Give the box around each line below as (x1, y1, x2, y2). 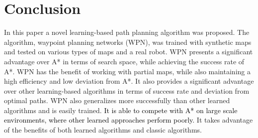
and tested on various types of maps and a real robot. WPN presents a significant (4, 46, 253, 57)
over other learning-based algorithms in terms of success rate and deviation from (4, 85, 250, 96)
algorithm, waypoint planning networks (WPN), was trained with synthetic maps (4, 36, 252, 47)
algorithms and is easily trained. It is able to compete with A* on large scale (4, 105, 238, 115)
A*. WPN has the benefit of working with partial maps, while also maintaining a (4, 66, 251, 76)
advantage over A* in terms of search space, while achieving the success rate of (4, 56, 245, 66)
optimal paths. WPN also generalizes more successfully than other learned (4, 95, 230, 106)
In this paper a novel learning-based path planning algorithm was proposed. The (4, 27, 250, 37)
